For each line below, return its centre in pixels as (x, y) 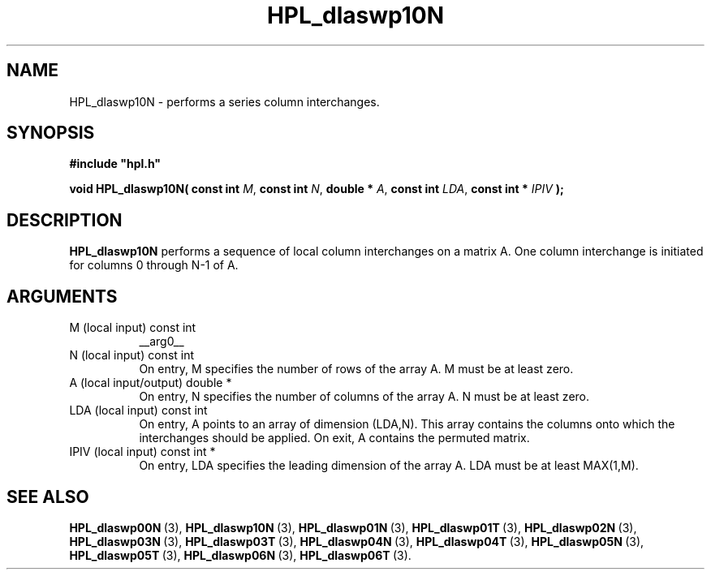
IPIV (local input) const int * (142, 452)
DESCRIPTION (65, 220)
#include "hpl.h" (115, 164)
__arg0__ (162, 342)
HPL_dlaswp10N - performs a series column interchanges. (224, 101)
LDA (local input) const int (138, 411)
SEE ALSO (48, 496)
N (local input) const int (132, 355)
